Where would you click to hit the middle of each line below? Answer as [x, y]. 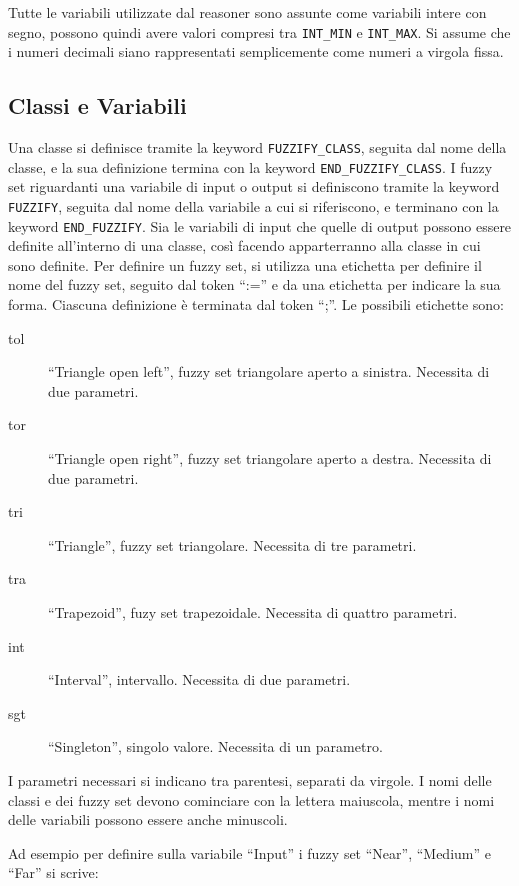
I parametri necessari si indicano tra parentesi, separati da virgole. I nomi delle [250, 779]
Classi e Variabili [97, 105]
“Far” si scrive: [53, 872]
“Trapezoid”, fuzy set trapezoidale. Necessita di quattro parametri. [253, 611]
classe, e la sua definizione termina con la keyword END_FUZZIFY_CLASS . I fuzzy [250, 166]
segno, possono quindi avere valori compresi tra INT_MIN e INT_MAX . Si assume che [259, 31]
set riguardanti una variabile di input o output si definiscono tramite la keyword [254, 186]
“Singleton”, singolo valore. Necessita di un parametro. [215, 746]
